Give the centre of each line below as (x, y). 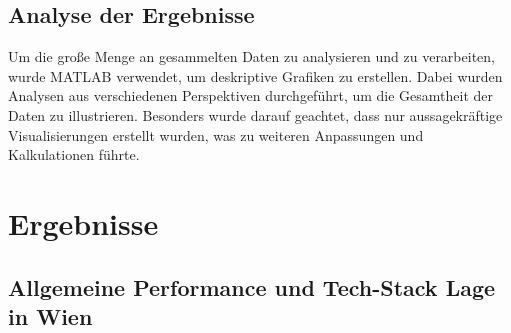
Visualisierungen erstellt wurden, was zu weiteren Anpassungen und (216, 134)
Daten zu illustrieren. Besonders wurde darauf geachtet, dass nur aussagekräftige (255, 114)
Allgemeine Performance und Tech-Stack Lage (252, 286)
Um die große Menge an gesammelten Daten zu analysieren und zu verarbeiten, (251, 56)
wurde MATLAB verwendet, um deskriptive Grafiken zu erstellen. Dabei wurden (255, 75)
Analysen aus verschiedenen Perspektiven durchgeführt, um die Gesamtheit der (251, 95)
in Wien (50, 315)
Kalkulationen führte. (74, 154)
